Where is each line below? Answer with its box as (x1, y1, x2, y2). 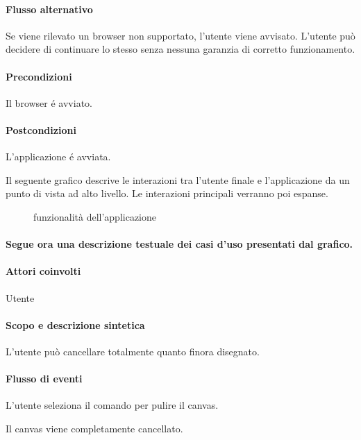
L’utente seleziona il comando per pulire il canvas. (6, 398, 219, 412)
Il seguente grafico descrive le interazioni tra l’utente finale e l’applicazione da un (6, 172, 350, 187)
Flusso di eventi (6, 371, 83, 386)
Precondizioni (6, 69, 72, 83)
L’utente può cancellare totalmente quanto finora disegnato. (6, 344, 260, 358)
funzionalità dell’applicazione (33, 209, 156, 223)
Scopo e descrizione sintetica (6, 317, 145, 332)
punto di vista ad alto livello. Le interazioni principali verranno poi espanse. (6, 186, 328, 201)
